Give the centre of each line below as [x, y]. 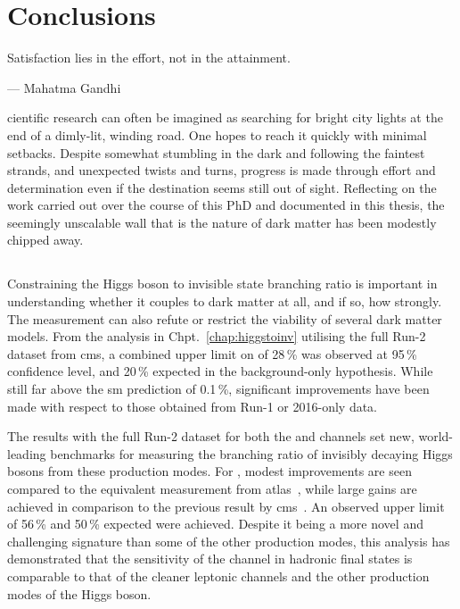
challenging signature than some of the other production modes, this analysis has [229, 541]
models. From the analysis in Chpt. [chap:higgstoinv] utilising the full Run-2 [217, 336]
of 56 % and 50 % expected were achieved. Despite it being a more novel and [215, 524]
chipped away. [45, 240]
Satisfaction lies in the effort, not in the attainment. [149, 58]
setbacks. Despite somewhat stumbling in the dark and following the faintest [216, 152]
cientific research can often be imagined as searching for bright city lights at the [225, 117]
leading [27, 453]
